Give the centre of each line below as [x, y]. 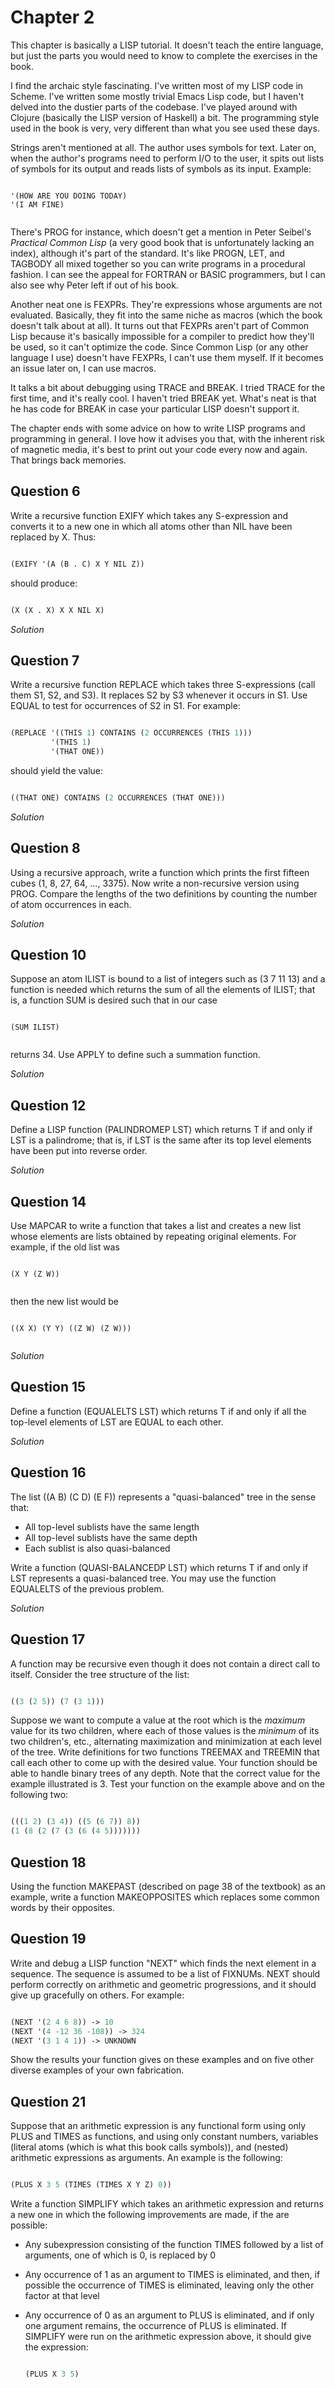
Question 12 [48, 1105]
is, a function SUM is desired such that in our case [114, 1000]
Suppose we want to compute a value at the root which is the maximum [158, 1720]
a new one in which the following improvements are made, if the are [150, 2215]
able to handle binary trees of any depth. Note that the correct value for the [165, 1773]
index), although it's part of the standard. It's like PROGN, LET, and [147, 253]
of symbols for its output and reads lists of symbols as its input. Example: [161, 168]
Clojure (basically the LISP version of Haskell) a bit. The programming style [165, 117]
